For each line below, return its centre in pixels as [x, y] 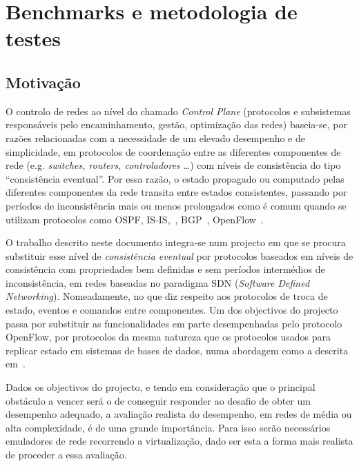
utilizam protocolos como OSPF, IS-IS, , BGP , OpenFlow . [135, 219]
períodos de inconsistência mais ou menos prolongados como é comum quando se [176, 205]
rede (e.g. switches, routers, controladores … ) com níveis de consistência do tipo [173, 165]
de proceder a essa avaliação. [66, 455]
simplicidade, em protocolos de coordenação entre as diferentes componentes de [173, 151]
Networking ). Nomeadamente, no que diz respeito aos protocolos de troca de [167, 296]
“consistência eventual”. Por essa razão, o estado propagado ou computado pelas [175, 178]
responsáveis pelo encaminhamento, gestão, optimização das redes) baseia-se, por [176, 124]
